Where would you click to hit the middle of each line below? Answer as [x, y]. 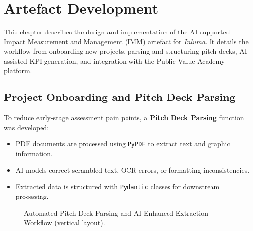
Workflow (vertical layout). [64, 222]
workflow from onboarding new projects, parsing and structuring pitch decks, [121, 51]
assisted [16, 60]
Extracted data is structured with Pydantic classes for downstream [118, 186]
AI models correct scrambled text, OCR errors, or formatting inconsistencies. [132, 170]
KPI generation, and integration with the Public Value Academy [127, 60]
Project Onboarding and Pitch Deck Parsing [120, 97]
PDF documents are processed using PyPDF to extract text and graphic [123, 144]
